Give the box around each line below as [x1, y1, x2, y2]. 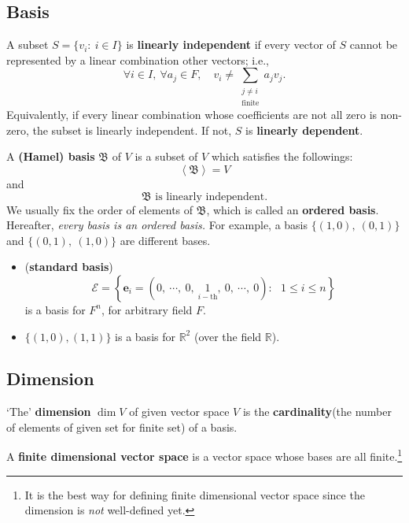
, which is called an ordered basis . [206, 201, 379, 217]
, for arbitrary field [101, 301, 193, 317]
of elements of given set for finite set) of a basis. [6, 418, 238, 435]
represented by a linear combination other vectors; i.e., [6, 51, 270, 68]
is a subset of [134, 148, 198, 165]
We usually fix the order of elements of [6, 201, 193, 217]
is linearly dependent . [245, 121, 363, 138]
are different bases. [120, 232, 211, 248]
